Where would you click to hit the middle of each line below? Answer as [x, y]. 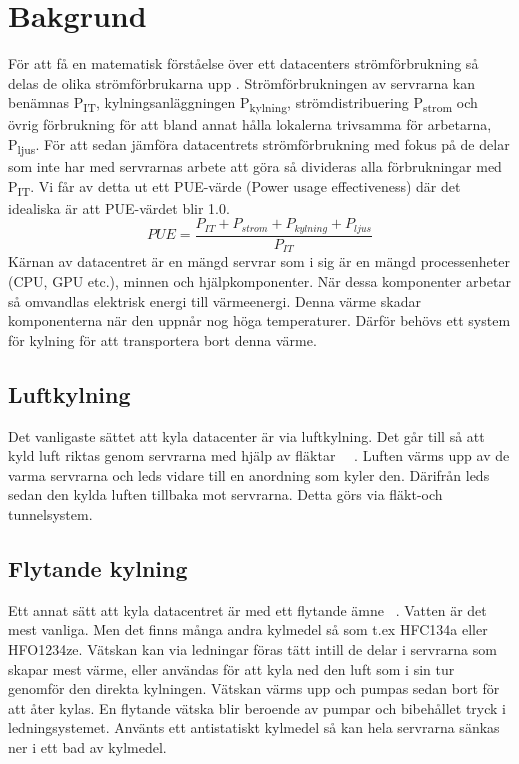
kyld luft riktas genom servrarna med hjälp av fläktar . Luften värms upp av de [259, 455]
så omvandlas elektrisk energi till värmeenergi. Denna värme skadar [214, 300]
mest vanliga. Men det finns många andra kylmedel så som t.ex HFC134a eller [248, 629]
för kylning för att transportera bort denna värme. [162, 339]
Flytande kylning [98, 567]
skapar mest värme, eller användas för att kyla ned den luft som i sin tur [231, 668]
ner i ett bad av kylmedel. [87, 746]
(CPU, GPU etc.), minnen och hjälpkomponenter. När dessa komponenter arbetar [259, 281]
